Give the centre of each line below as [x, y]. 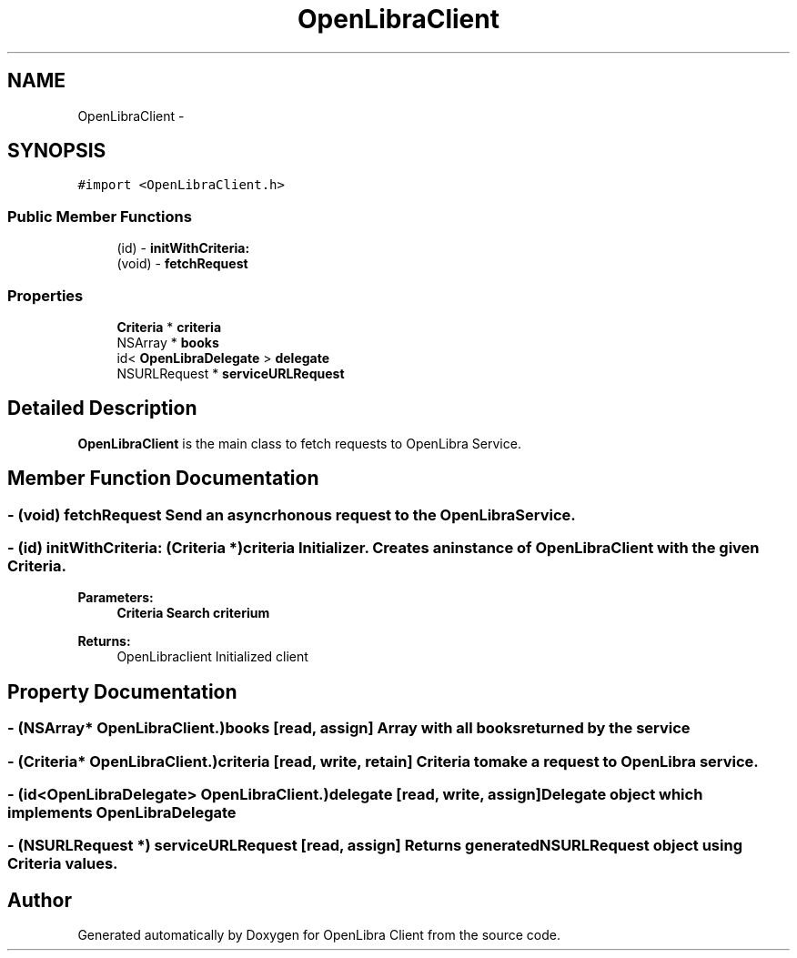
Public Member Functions [100, 216]
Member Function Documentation [163, 479]
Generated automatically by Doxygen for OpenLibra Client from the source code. [319, 935]
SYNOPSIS [57, 151]
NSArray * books [168, 342]
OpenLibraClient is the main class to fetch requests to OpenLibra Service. [299, 443]
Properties [45, 295]
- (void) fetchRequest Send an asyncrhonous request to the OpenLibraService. [292, 514]
